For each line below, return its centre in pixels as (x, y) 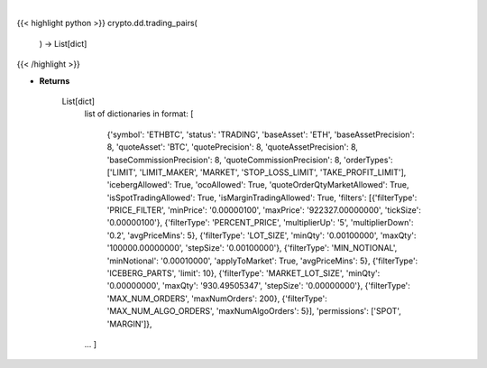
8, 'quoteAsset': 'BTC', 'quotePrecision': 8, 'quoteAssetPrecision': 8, (232, 147)
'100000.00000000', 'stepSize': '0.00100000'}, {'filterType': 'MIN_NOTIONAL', (252, 248)
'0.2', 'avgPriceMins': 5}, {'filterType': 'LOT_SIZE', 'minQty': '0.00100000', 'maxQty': (262, 235)
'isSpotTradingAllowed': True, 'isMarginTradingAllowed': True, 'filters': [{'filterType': (262, 198)
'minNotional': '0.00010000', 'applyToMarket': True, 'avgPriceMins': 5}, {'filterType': (262, 261)
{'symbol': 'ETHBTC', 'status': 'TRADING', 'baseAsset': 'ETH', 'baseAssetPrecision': (261, 134)
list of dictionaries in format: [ (139, 114)
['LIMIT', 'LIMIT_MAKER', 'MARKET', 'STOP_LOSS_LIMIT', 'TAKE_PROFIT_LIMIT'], (257, 172)
